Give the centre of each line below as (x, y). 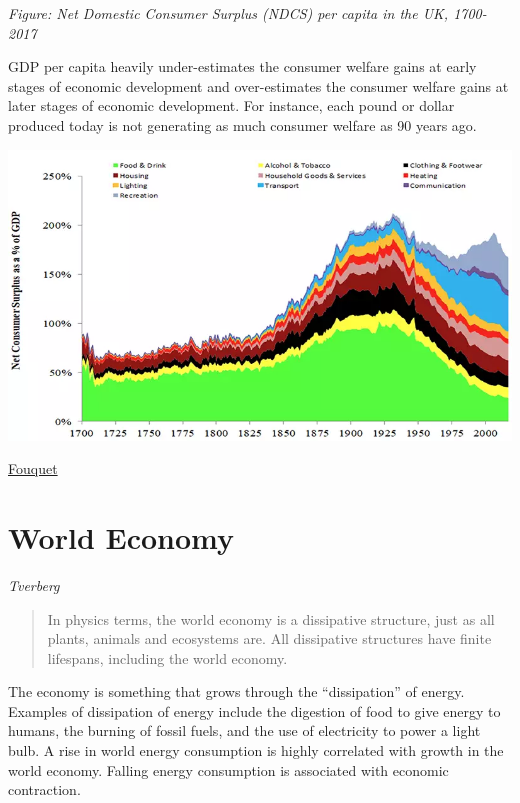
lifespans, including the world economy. (167, 657)
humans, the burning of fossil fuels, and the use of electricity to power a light (244, 730)
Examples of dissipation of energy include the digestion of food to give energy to (254, 710)
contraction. (44, 789)
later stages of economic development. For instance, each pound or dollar (231, 105)
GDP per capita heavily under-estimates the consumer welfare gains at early (242, 66)
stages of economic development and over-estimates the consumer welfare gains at (258, 85)
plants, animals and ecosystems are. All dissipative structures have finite (269, 638)
